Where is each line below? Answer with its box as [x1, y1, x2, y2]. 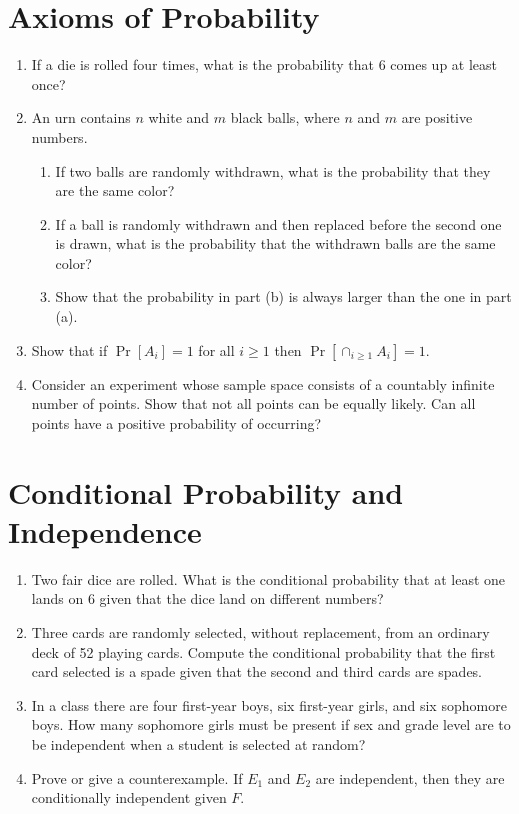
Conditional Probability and [8, 471, 404, 512]
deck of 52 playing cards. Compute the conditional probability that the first [31, 641, 496, 662]
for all [198, 339, 235, 360]
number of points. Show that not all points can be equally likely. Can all [31, 393, 476, 414]
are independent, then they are [315, 767, 505, 788]
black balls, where [230, 107, 340, 128]
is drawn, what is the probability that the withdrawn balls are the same [55, 233, 496, 254]
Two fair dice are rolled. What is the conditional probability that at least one [31, 568, 506, 589]
